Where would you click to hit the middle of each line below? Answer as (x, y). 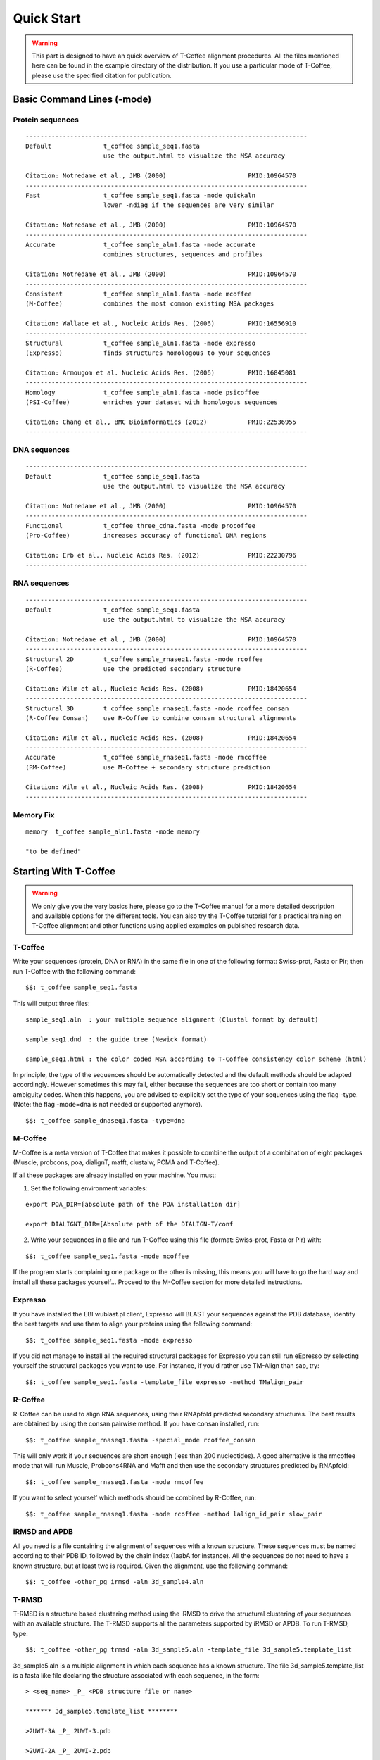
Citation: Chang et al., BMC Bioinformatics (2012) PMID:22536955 (161, 422)
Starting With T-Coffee (64, 871)
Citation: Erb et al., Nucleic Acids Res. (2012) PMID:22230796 (161, 555)
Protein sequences (46, 120)
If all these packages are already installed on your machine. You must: (114, 1175)
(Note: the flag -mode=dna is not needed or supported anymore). (108, 1105)
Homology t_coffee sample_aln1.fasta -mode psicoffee (142, 392)
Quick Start (47, 18)
